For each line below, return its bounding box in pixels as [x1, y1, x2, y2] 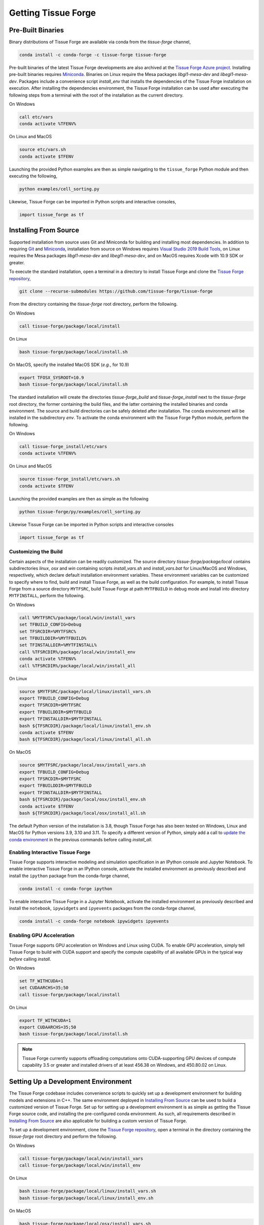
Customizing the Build [9, 548, 63, 555]
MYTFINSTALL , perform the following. [9, 593, 85, 599]
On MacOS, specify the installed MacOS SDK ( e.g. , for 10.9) [9, 362, 130, 367]
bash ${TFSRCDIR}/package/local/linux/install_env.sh [19, 723, 151, 729]
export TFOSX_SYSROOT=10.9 [19, 375, 84, 380]
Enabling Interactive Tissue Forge [9, 849, 90, 856]
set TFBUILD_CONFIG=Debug [19, 622, 82, 627]
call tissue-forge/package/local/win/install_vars [19, 1155, 144, 1161]
